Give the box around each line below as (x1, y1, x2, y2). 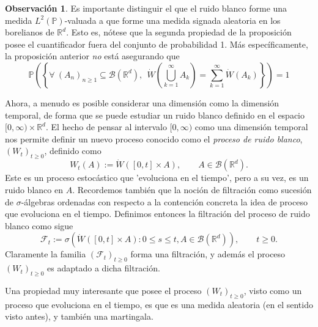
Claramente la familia (5, 248, 86, 260)
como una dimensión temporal (194, 120, 308, 133)
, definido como (44, 144, 102, 157)
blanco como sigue (5, 219, 73, 232)
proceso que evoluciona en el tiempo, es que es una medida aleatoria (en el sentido (5, 298, 313, 310)
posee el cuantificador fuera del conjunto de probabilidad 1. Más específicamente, (5, 37, 308, 50)
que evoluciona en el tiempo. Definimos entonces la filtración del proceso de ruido (5, 207, 310, 220)
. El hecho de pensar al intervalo (46, 120, 167, 133)
